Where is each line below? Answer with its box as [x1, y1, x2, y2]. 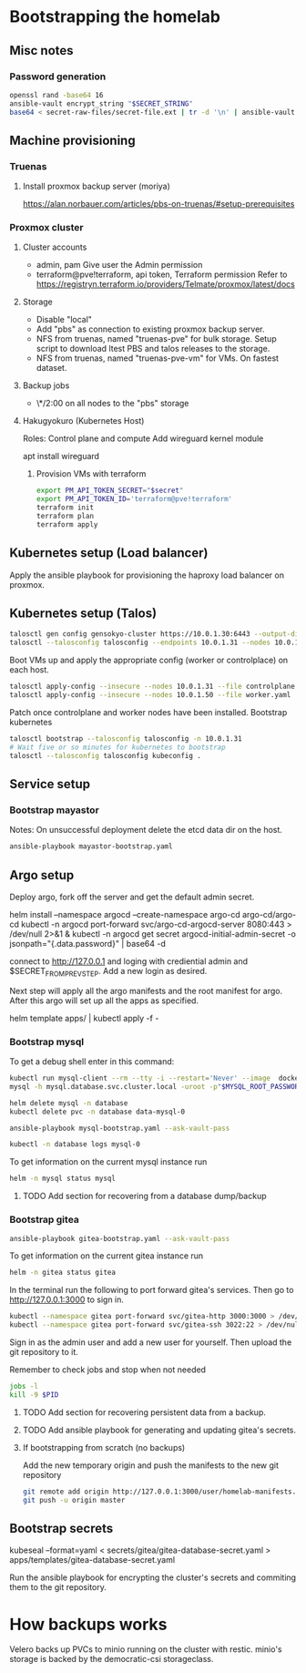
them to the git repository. [9, 1582, 107, 1593]
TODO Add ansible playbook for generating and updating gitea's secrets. [22, 1424, 296, 1435]
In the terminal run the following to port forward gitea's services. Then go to [9, 1285, 294, 1296]
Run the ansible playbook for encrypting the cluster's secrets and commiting [9, 1572, 297, 1583]
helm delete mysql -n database [9, 1098, 128, 1108]
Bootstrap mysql [9, 1035, 85, 1048]
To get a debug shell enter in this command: [9, 1056, 175, 1067]
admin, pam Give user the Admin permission [36, 260, 203, 271]
